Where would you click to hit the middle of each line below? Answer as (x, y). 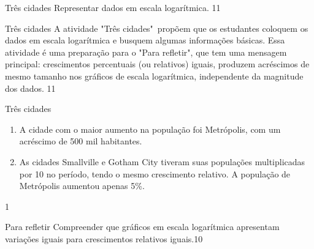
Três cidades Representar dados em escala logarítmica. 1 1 (113, 7)
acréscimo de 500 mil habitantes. (81, 141)
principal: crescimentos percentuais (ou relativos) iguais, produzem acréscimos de (157, 64)
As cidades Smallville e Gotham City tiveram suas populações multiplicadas (162, 161)
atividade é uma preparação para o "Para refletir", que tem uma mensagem (146, 52)
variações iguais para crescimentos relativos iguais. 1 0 (104, 238)
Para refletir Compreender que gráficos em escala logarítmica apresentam (142, 227)
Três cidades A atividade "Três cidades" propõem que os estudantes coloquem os (157, 28)
